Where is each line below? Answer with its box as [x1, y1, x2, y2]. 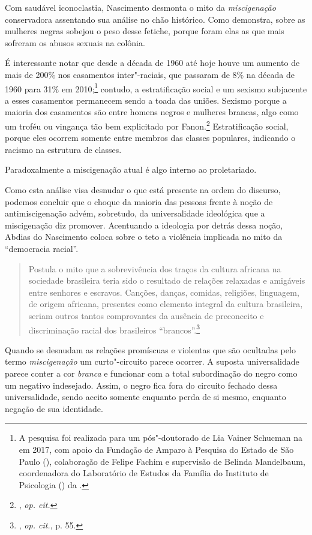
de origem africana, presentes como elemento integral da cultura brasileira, [28, 297, 303, 310]
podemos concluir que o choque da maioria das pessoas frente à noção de [5, 195, 273, 208]
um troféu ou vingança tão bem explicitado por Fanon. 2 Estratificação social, [5, 118, 289, 132]
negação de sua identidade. [5, 402, 103, 414]
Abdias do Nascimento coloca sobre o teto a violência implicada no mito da [5, 230, 283, 243]
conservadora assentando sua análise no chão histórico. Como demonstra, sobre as [5, 13, 305, 25]
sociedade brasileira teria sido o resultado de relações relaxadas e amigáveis [28, 274, 305, 287]
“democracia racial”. [5, 242, 79, 254]
